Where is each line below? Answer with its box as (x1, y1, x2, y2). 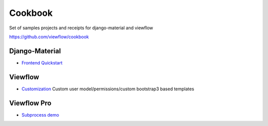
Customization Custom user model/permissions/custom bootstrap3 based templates (21, 86, 195, 92)
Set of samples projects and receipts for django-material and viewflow (9, 25, 153, 31)
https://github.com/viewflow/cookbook (9, 34, 89, 40)
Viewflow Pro (9, 99, 52, 107)
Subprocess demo (21, 112, 60, 118)
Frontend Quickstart (21, 60, 63, 65)
